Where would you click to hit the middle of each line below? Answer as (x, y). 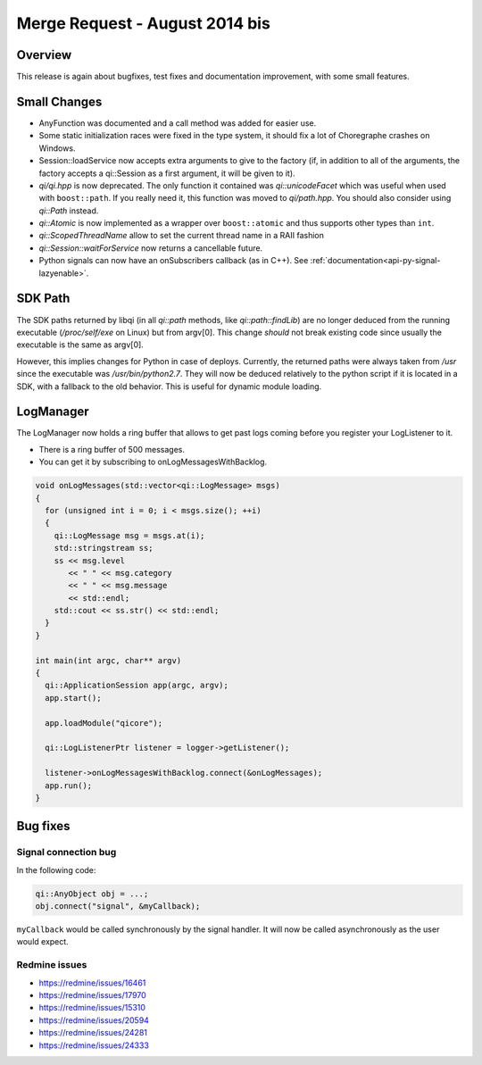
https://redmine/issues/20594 (94, 1020)
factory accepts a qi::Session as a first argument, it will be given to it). (167, 173)
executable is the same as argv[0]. (80, 345)
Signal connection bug (66, 853)
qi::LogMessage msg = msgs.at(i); (129, 535)
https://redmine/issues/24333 (94, 1045)
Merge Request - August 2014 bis (144, 23)
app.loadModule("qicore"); (104, 723)
